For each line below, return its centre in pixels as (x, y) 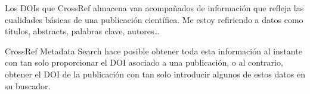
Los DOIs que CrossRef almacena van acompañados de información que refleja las (154, 8)
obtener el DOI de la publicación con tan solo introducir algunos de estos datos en (155, 74)
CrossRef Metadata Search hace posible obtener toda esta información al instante (154, 51)
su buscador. (28, 85)
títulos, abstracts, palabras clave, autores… (82, 31)
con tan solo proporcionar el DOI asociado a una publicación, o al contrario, (144, 62)
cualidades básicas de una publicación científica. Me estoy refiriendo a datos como (154, 19)
